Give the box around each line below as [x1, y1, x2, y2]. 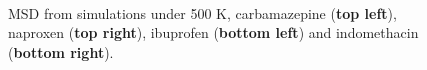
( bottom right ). [8, 41, 114, 62]
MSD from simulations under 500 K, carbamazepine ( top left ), [8, 2, 397, 23]
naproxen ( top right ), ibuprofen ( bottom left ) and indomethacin [8, 22, 419, 43]
